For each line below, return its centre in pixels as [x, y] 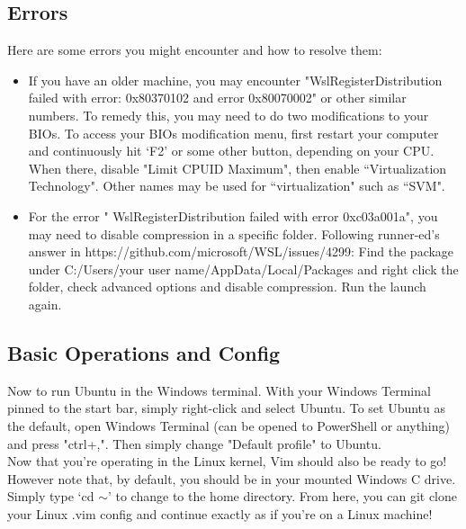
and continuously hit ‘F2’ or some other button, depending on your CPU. [231, 151]
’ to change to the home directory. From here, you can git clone [282, 496]
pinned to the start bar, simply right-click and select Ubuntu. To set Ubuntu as [227, 408]
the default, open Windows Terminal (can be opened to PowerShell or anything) [229, 425]
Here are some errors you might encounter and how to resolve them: [195, 50]
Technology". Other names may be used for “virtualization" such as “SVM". [237, 186]
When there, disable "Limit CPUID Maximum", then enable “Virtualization [237, 168]
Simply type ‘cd [51, 496]
